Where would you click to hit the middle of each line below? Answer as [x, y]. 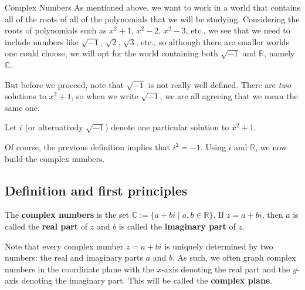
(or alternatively [54, 127]
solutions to [26, 96]
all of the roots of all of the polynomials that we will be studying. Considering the [152, 18]
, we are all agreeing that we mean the [229, 96]
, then [272, 215]
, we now [271, 146]
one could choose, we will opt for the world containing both [111, 53]
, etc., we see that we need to [238, 30]
